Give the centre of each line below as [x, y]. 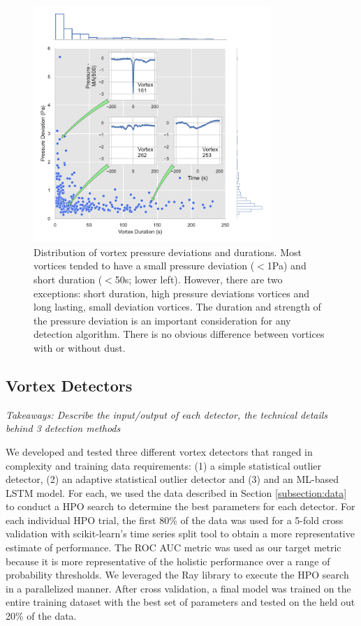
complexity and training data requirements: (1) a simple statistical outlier [163, 465]
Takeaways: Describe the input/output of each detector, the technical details [167, 414]
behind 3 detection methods [63, 428]
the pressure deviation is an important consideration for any [162, 320]
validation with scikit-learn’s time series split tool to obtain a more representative [180, 534]
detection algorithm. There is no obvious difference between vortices [179, 334]
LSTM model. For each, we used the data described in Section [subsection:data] [176, 492]
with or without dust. [80, 347]
